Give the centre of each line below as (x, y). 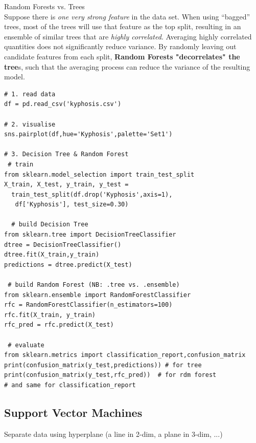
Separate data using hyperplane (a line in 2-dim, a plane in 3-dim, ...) (113, 434)
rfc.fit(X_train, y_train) (50, 315)
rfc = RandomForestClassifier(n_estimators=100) (88, 305)
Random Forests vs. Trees (44, 6)
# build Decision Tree (50, 225)
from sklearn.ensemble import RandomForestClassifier (98, 295)
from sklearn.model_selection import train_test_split (99, 174)
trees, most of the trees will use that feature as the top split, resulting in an (123, 26)
